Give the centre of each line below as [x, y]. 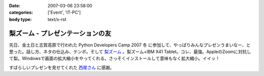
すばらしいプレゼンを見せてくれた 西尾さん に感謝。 [62, 67]
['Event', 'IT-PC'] [64, 13]
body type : [20, 19]
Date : [15, 6]
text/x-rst [57, 19]
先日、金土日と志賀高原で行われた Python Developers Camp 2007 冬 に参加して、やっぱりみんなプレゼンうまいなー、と [130, 45]
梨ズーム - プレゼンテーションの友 [60, 33]
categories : [21, 13]
